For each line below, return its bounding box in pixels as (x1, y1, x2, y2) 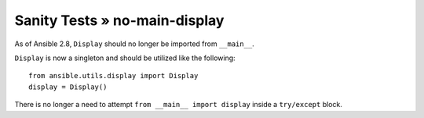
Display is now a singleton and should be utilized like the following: (14, 53, 236, 63)
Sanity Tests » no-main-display (14, 12, 225, 29)
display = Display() (28, 82, 108, 91)
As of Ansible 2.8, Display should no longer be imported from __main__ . (14, 39, 254, 48)
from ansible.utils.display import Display (28, 71, 199, 80)
